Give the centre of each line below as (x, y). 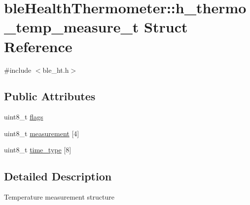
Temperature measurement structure (59, 197)
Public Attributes (50, 96)
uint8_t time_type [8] (38, 150)
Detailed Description (58, 176)
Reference (38, 46)
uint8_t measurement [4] (42, 133)
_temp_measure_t (71, 27)
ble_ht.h (56, 70)
